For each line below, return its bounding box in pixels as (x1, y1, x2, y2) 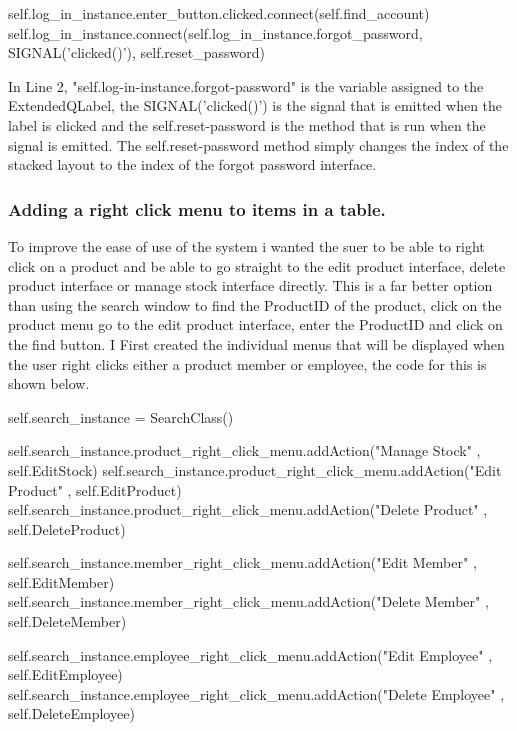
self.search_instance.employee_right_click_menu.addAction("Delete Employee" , (8, 683, 505, 704)
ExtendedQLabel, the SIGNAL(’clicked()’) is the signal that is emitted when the (8, 95, 503, 116)
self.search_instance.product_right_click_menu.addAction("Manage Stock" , (8, 440, 481, 461)
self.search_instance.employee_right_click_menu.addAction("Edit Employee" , (8, 644, 493, 665)
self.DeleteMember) (8, 611, 127, 632)
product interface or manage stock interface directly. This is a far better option (8, 275, 493, 296)
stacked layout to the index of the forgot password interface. (8, 154, 377, 175)
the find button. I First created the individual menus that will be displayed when (8, 333, 505, 354)
